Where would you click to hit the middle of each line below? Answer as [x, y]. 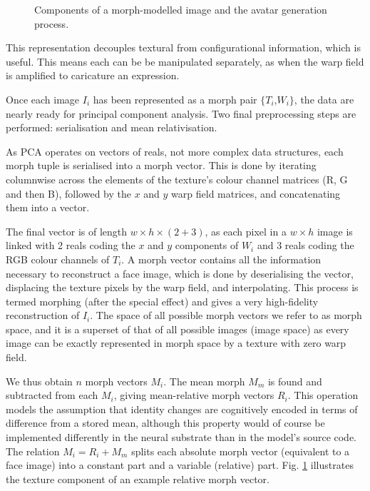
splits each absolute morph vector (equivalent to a [241, 451]
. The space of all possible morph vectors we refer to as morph [226, 315]
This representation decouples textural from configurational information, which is [183, 47]
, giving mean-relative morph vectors [194, 395]
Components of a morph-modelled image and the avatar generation [181, 9]
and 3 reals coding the [305, 245]
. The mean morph [204, 381]
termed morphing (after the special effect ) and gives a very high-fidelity [162, 301]
